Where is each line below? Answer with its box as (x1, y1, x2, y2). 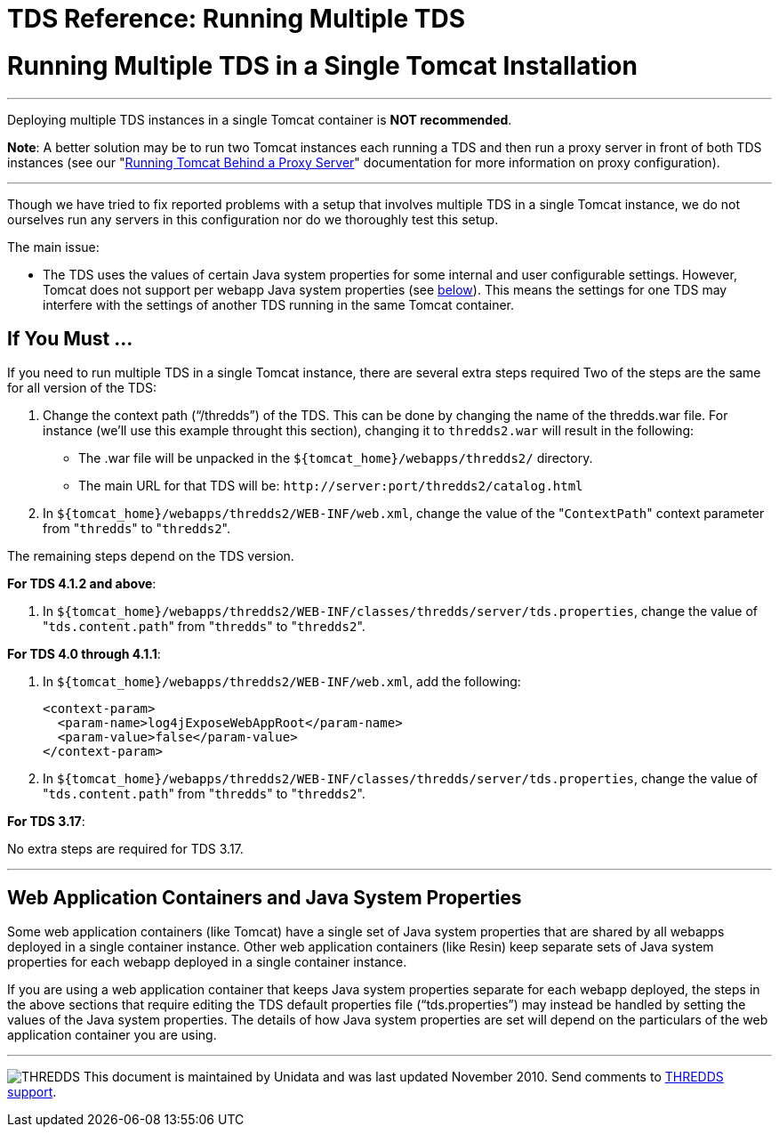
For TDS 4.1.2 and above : (7, 576, 157, 592)
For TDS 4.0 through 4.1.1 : (7, 646, 161, 662)
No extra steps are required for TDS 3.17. (7, 841, 244, 857)
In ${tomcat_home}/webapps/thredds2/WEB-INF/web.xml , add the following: (43, 674, 521, 690)
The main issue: (7, 239, 100, 255)
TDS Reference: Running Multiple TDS (7, 4, 465, 34)
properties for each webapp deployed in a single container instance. (7, 954, 407, 970)
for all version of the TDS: (7, 380, 157, 396)
